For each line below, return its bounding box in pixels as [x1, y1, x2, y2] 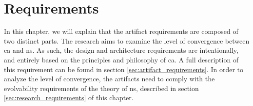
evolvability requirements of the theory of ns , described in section [4, 83, 199, 93]
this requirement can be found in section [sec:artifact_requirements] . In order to [4, 64, 243, 74]
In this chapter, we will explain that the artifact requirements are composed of [4, 26, 238, 36]
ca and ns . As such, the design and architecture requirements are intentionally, [4, 45, 238, 55]
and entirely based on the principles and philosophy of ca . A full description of [4, 54, 239, 64]
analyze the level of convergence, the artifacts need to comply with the [4, 74, 215, 84]
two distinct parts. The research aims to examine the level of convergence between [4, 35, 250, 45]
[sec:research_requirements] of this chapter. [4, 92, 134, 103]
